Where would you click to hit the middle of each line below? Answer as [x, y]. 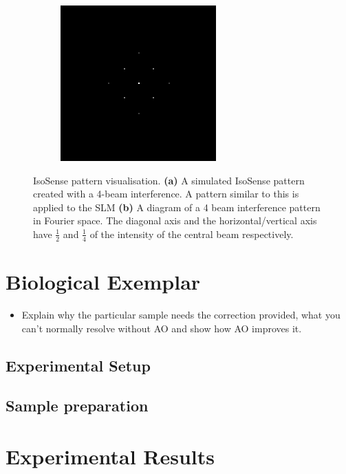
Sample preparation [77, 406]
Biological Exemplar [103, 281]
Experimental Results [110, 456]
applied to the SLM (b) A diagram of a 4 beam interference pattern [177, 207]
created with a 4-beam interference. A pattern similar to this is [166, 194]
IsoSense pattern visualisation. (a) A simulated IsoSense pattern [169, 180]
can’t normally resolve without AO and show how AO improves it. [162, 328]
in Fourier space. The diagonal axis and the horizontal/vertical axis [175, 220]
